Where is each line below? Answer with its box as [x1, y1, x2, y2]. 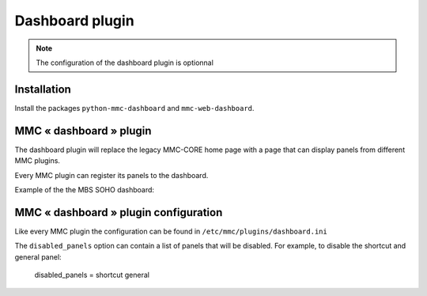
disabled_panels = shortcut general [34, 270, 150, 279]
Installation [14, 82, 71, 96]
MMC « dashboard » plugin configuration [14, 206, 223, 219]
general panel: [14, 252, 62, 261]
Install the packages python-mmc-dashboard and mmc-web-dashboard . [14, 103, 255, 112]
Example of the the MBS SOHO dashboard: [14, 184, 154, 194]
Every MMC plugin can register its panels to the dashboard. [14, 170, 209, 180]
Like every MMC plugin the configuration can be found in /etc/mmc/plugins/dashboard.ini [14, 226, 327, 236]
